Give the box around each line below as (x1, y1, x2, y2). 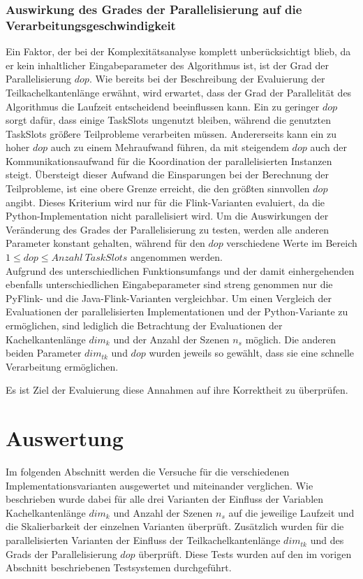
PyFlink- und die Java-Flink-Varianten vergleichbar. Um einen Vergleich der (6, 290, 332, 305)
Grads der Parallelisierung (6, 546, 117, 561)
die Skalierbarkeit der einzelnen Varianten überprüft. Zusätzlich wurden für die (6, 519, 344, 534)
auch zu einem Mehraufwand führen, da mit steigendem (50, 140, 289, 155)
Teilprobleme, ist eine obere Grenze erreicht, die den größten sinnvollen (6, 181, 310, 196)
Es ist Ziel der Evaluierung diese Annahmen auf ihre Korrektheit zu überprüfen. (6, 383, 348, 397)
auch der (310, 140, 347, 155)
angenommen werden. (130, 250, 223, 264)
